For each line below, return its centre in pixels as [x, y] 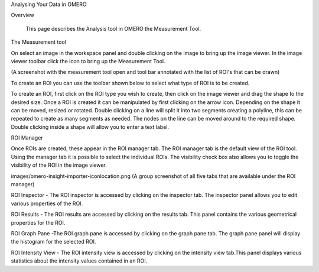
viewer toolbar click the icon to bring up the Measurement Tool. [88, 61]
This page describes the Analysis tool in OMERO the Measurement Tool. [113, 28]
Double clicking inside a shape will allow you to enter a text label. [90, 127]
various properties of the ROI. [47, 203]
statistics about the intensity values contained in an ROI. [79, 261]
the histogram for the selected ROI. [53, 242]
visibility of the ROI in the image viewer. [59, 165]
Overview [23, 15]
